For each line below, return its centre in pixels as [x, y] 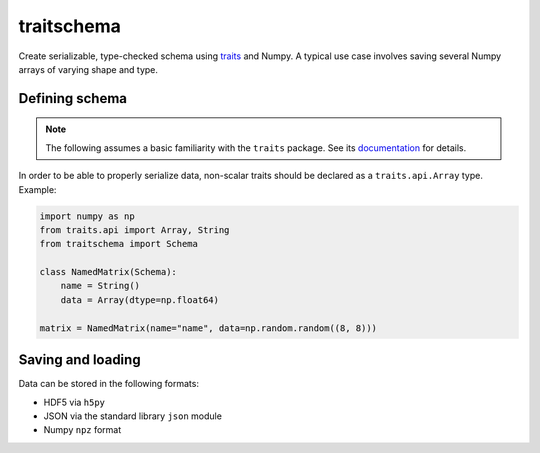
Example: [37, 189]
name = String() [100, 286]
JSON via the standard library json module [132, 416]
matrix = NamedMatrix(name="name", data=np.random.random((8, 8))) [208, 328]
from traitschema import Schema [119, 244]
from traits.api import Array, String [134, 229]
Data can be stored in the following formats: [109, 384]
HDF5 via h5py [74, 402]
